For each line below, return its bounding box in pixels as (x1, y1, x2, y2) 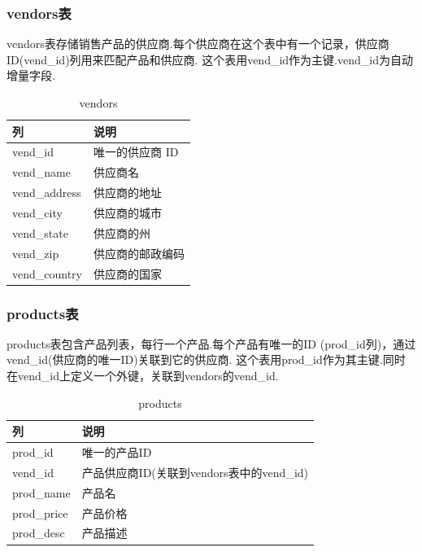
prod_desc (12, 524, 65, 541)
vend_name (12, 164, 71, 181)
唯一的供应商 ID (94, 143, 179, 160)
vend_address (12, 184, 81, 201)
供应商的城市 (94, 204, 163, 221)
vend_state (12, 224, 68, 241)
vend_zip (12, 244, 59, 261)
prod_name (12, 484, 71, 501)
